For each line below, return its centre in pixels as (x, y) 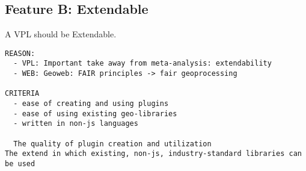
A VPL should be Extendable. (61, 34)
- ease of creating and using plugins (91, 104)
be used (20, 164)
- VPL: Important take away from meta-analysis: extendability (142, 64)
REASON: (20, 53)
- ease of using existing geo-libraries (95, 113)
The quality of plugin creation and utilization (112, 144)
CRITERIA (22, 94)
